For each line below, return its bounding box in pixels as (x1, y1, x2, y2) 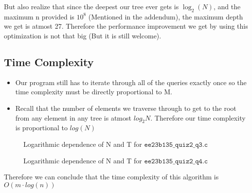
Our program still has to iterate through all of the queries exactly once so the (15, 77, 247, 87)
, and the (213, 1, 241, 11)
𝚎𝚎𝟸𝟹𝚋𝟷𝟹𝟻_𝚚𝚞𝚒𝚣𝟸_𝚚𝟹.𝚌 (144, 141, 208, 148)
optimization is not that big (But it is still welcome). (4, 30, 162, 40)
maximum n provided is (4, 11, 74, 21)
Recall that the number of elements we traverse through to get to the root (15, 103, 236, 113)
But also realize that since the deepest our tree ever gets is (4, 1, 179, 11)
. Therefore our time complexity (150, 112, 246, 123)
